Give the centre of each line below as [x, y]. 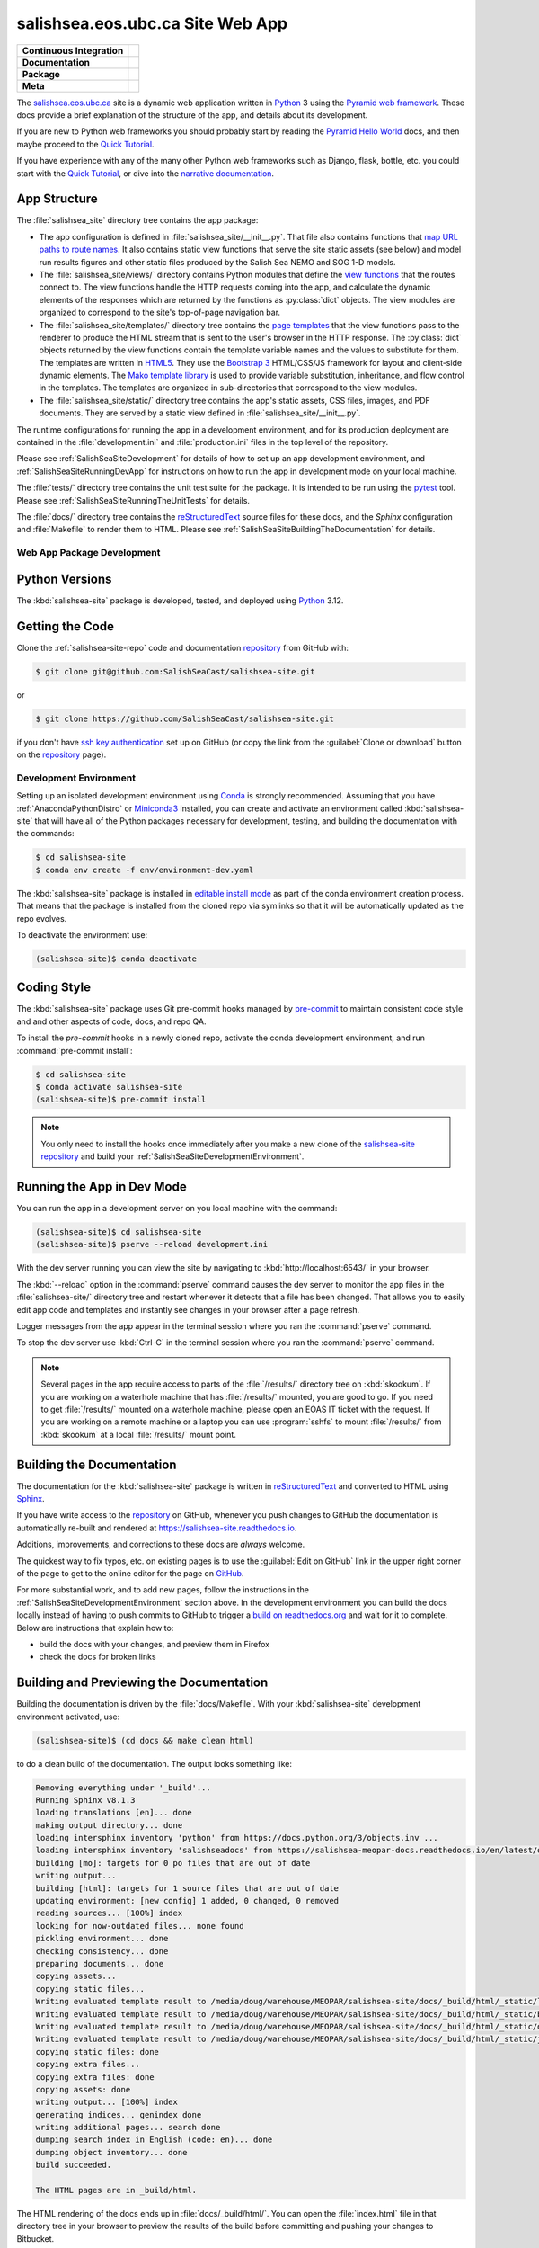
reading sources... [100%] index [109, 1913]
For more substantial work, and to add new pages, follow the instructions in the [163, 1590]
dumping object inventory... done [111, 2152]
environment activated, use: [68, 1717]
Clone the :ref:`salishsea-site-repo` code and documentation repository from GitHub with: [183, 647]
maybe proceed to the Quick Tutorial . [85, 144]
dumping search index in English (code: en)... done [154, 2140]
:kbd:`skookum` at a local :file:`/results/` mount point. [139, 1434]
